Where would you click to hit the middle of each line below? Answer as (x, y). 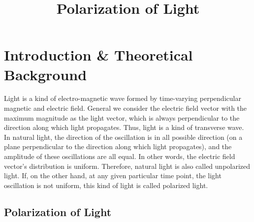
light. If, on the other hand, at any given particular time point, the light (113, 175)
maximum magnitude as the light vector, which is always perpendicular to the (122, 117)
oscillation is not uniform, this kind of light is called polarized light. (106, 185)
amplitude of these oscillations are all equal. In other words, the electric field (120, 156)
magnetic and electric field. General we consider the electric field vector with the (126, 108)
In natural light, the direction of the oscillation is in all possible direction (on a (123, 137)
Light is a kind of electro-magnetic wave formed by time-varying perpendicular (123, 98)
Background (46, 74)
